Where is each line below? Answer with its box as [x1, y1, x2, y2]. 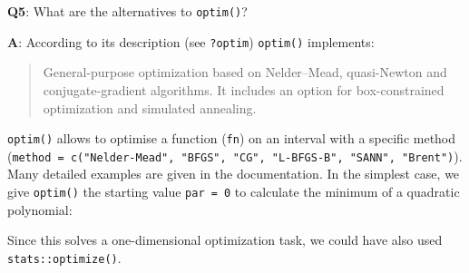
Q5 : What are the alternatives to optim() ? [7, 2, 248, 20]
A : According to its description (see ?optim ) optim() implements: [7, 32, 375, 51]
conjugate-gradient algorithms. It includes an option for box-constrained [43, 80, 445, 99]
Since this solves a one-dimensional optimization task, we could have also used [7, 230, 443, 249]
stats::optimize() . [7, 248, 122, 267]
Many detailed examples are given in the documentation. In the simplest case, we [7, 164, 460, 183]
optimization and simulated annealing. [43, 98, 257, 117]
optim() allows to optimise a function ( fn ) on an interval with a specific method [7, 129, 456, 148]
